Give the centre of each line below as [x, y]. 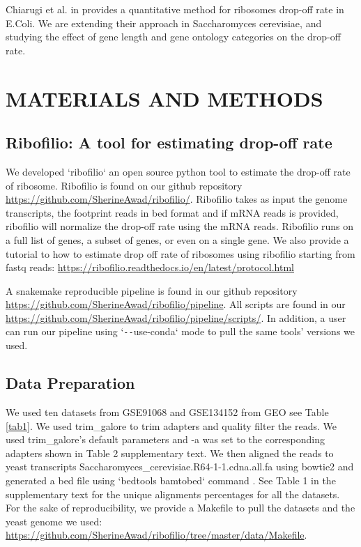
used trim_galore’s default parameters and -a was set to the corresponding [166, 439]
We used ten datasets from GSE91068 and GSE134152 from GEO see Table [167, 411]
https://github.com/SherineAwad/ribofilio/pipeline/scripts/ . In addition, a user [176, 317]
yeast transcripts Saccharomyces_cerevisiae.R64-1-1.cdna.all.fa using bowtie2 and [180, 467]
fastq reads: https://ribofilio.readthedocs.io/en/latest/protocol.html [150, 267]
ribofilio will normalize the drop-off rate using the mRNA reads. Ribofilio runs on [180, 226]
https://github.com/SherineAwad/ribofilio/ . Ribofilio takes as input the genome [177, 199]
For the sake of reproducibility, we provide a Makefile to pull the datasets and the [180, 508]
